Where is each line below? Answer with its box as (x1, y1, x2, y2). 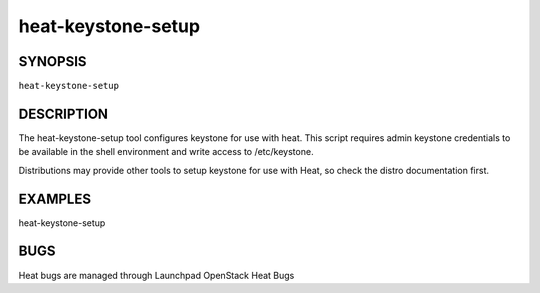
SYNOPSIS (18, 53, 87, 70)
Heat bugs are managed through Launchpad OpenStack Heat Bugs (18, 269, 295, 281)
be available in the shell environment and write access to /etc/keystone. (18, 146, 314, 158)
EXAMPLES (18, 190, 92, 207)
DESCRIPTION (18, 105, 109, 122)
